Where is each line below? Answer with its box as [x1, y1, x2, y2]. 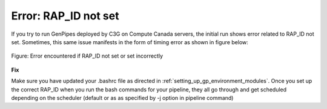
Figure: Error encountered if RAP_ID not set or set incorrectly [11, 52, 163, 60]
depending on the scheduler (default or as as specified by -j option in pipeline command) [11, 94, 234, 101]
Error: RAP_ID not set [11, 9, 119, 22]
